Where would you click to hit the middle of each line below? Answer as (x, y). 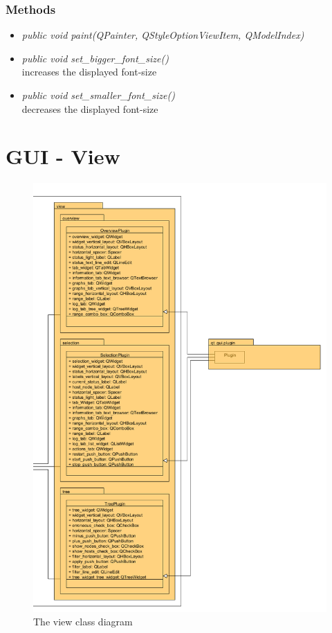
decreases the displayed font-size (90, 108)
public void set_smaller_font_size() (98, 95)
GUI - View (63, 156)
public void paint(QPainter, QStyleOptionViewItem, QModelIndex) (163, 35)
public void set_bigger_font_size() (95, 58)
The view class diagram (83, 622)
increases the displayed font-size (89, 72)
